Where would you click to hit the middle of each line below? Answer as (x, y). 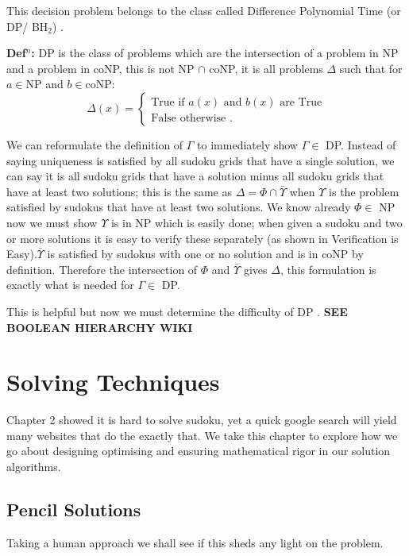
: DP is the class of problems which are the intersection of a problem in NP (215, 53)
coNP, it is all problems (266, 68)
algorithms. (34, 466)
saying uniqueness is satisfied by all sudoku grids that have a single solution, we (201, 160)
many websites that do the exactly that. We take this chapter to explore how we (202, 435)
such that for (371, 68)
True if (168, 102)
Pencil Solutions (74, 509)
